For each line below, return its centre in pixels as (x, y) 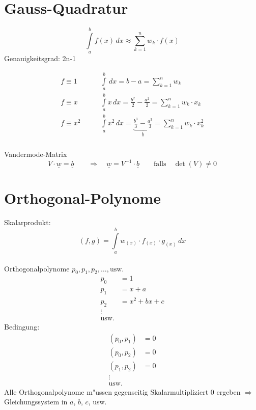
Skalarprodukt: (27, 222)
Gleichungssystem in (36, 402)
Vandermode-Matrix (36, 154)
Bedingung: (22, 327)
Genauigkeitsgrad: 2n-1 (40, 58)
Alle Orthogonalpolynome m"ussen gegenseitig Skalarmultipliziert (106, 391)
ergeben (229, 391)
